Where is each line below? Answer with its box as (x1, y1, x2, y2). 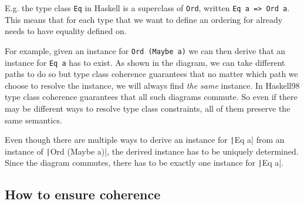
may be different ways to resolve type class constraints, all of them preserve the (5, 102, 291, 114)
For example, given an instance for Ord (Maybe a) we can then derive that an (5, 44, 286, 56)
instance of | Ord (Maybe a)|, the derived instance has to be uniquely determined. (5, 145, 299, 157)
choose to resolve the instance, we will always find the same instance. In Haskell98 (5, 79, 300, 91)
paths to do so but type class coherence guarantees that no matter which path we (5, 68, 298, 80)
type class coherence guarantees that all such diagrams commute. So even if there (5, 91, 298, 103)
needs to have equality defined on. (5, 25, 127, 37)
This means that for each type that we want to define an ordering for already (5, 13, 283, 25)
